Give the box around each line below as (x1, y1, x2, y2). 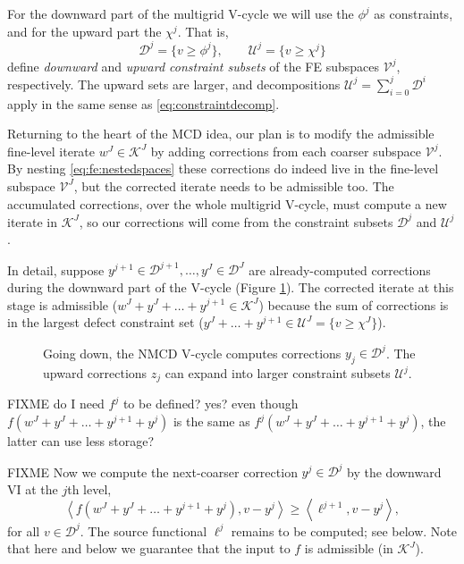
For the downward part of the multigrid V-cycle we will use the (7, 4, 354, 22)
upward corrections (43, 364, 148, 382)
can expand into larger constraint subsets (165, 364, 391, 382)
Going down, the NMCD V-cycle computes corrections (43, 343, 342, 362)
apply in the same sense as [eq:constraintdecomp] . (7, 94, 280, 113)
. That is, (177, 21, 229, 40)
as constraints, (374, 4, 453, 22)
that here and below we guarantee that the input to (7, 539, 291, 558)
